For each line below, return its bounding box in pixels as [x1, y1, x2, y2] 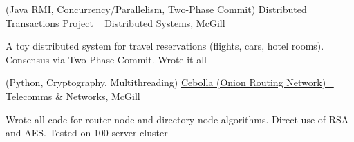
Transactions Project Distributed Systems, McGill [6, 15, 225, 30]
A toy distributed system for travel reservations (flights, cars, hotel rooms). [6, 39, 324, 53]
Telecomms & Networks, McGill [6, 88, 140, 103]
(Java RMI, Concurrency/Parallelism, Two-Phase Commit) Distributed [6, 2, 307, 16]
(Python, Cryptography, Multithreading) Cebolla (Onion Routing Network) [6, 75, 326, 90]
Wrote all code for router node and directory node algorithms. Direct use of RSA [6, 112, 349, 126]
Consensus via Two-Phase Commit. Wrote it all [6, 52, 207, 66]
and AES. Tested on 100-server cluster [6, 125, 168, 140]
